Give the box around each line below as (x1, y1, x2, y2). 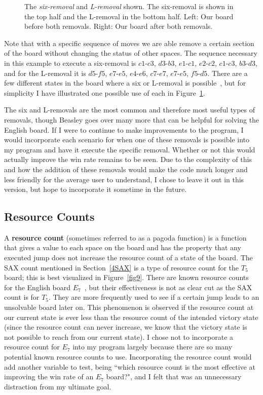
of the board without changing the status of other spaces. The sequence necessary (4, 48, 257, 58)
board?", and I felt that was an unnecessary (106, 371, 242, 382)
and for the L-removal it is (4, 67, 86, 78)
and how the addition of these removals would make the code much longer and (4, 164, 248, 174)
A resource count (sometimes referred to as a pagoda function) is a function (4, 232, 247, 243)
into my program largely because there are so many (72, 341, 233, 352)
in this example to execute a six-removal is (4, 57, 136, 68)
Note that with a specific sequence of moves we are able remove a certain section (4, 37, 254, 48)
